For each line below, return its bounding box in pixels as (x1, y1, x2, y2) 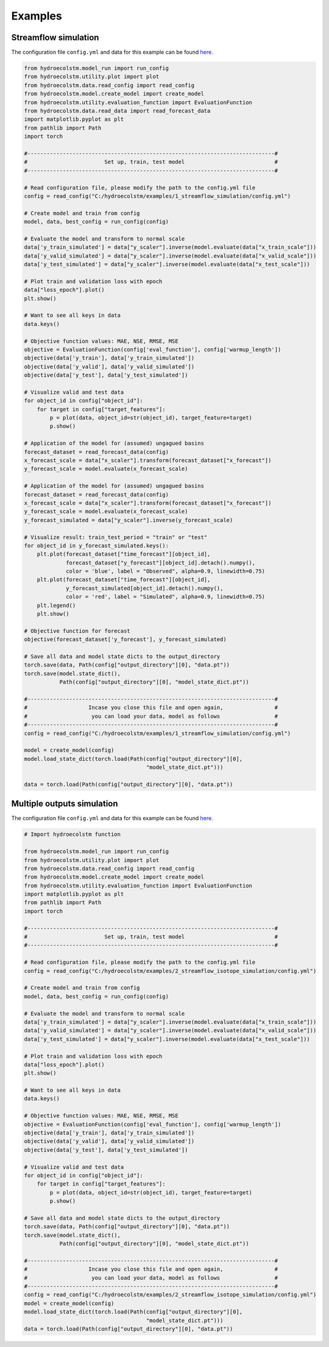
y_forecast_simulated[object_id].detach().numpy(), (66, 585, 224, 592)
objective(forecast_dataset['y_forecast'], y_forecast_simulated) (24, 636, 227, 643)
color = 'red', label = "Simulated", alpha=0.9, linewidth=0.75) (66, 593, 265, 600)
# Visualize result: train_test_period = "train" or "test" (24, 534, 208, 540)
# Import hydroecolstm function (24, 831, 121, 838)
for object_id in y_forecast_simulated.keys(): (24, 542, 169, 549)
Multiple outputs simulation (11, 799, 118, 809)
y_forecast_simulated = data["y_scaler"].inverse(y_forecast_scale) (24, 517, 233, 523)
